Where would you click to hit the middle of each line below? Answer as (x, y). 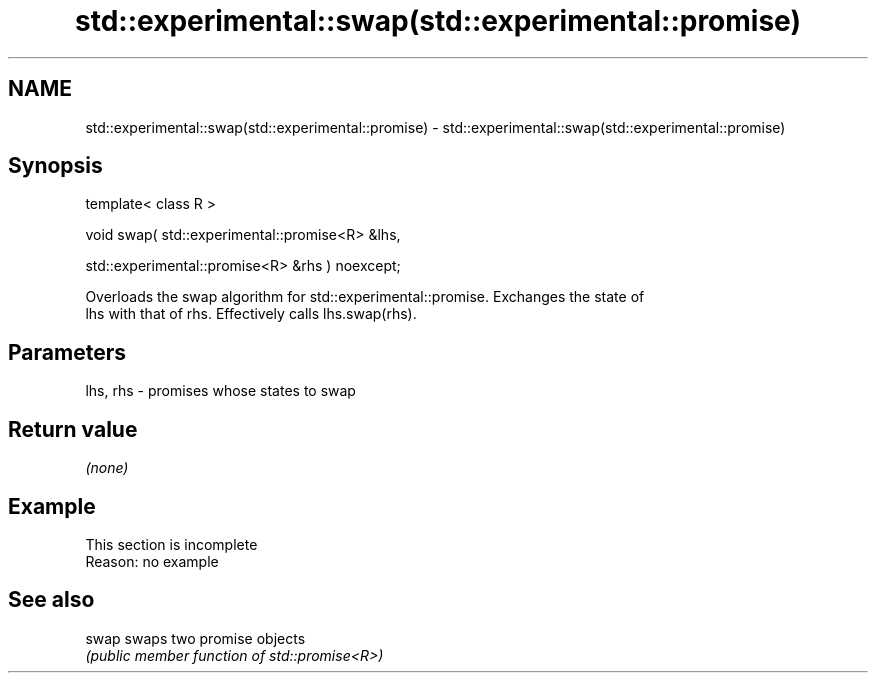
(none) (107, 468)
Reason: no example (152, 561)
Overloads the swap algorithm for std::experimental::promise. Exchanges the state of (365, 297)
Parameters (67, 352)
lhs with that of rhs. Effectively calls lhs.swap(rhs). (251, 314)
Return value (73, 429)
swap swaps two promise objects (195, 638)
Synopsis (55, 166)
